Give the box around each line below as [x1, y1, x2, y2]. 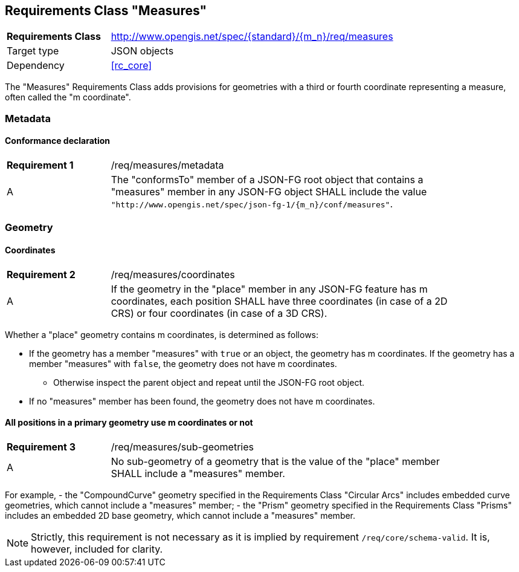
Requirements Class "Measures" [5, 3, 207, 18]
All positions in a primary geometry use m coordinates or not [5, 417, 253, 428]
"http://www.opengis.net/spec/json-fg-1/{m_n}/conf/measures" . [111, 198, 393, 210]
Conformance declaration [5, 135, 111, 146]
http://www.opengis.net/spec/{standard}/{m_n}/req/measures [111, 30, 393, 43]
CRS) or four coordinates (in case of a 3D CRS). [111, 307, 327, 319]
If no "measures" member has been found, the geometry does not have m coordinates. [29, 395, 375, 406]
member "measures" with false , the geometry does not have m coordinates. [29, 358, 337, 369]
